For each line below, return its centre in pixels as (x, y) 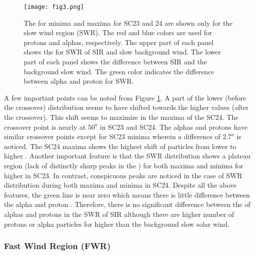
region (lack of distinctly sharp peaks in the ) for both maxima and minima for (124, 165)
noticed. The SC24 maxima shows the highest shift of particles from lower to (120, 146)
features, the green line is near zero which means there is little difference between (127, 194)
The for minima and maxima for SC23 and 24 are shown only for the (128, 23)
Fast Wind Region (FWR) (57, 246)
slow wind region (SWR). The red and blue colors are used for (118, 32)
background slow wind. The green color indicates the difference (119, 71)
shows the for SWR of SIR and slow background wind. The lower (122, 52)
